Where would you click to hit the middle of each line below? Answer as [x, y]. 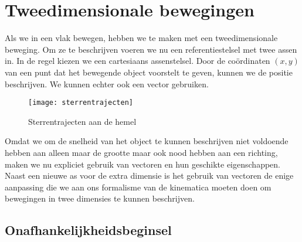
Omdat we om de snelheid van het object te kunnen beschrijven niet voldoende [147, 141]
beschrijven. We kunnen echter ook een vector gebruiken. [107, 83]
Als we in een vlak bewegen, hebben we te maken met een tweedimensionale [141, 38]
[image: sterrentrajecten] [81, 103]
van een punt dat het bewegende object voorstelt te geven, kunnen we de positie [149, 72]
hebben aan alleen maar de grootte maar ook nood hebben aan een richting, [141, 152]
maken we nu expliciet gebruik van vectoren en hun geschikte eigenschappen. [142, 164]
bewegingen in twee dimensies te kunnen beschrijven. [100, 198]
